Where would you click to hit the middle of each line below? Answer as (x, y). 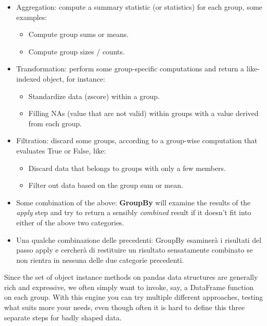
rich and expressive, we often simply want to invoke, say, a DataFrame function (129, 287)
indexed (28, 78)
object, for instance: (74, 78)
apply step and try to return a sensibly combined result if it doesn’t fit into (134, 212)
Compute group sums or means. (79, 34)
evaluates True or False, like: (61, 150)
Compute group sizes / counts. (77, 51)
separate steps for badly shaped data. (63, 317)
